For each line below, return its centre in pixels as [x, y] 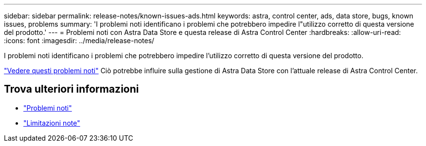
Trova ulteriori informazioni [71, 89]
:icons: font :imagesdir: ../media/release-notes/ [79, 41]
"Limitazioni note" [52, 123]
